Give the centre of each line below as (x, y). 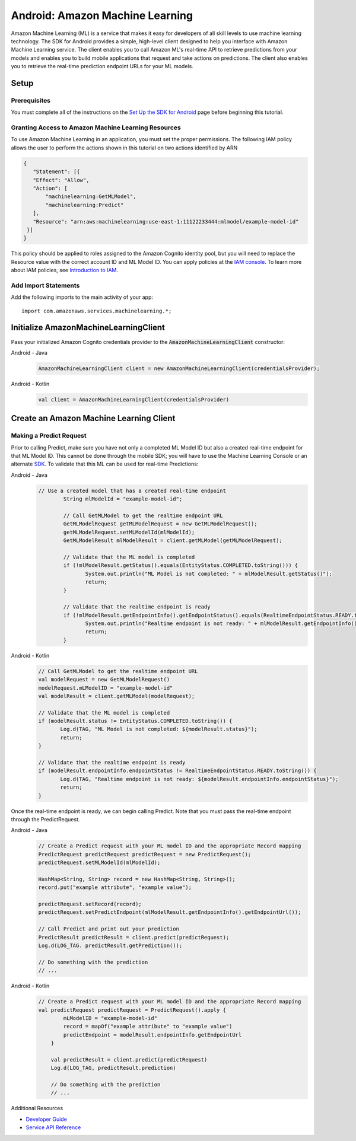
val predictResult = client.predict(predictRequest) (129, 1059)
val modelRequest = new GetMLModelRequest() (104, 680)
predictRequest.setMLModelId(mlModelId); (99, 863)
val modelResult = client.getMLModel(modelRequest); (117, 696)
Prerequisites (31, 100)
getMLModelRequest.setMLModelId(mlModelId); (129, 532)
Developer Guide (47, 1119)
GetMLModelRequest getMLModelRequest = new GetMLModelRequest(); (160, 524)
